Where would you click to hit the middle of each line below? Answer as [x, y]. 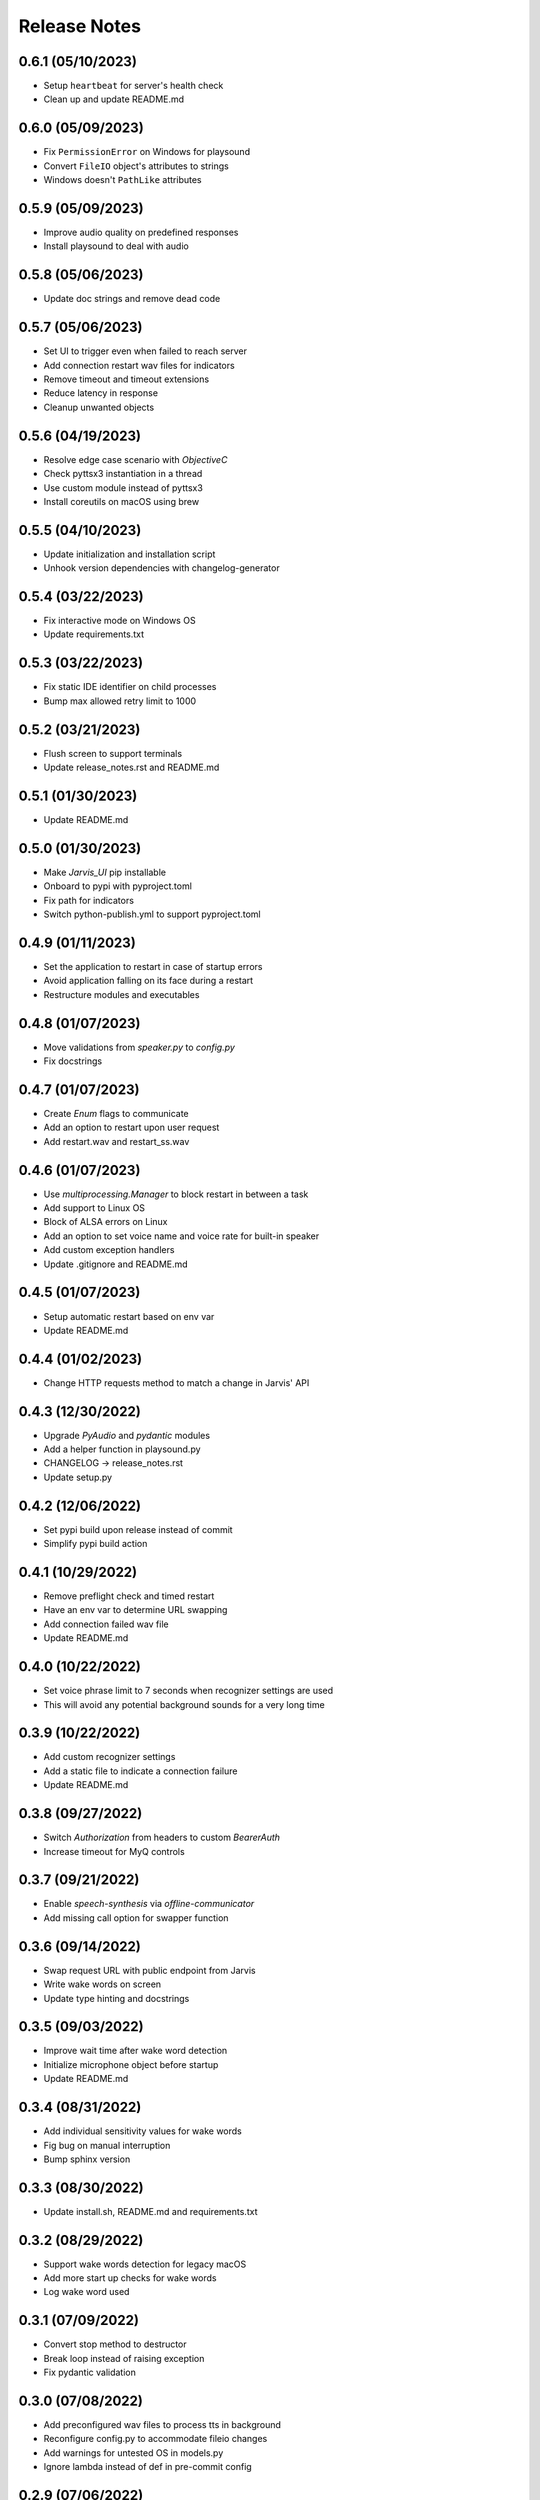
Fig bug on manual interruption [107, 2145]
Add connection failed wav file [106, 1624]
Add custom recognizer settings [109, 1757]
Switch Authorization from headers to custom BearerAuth [161, 1837]
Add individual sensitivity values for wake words [142, 2131]
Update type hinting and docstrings [116, 1998]
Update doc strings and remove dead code [132, 299]
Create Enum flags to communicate [116, 1113]
